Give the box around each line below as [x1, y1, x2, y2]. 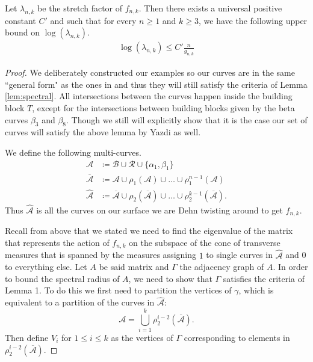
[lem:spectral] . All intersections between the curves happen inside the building [5, 90, 293, 102]
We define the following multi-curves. [5, 146, 141, 158]
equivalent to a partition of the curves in [5, 296, 155, 308]
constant [5, 14, 36, 26]
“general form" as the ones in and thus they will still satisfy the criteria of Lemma [5, 78, 308, 90]
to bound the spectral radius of [5, 272, 120, 284]
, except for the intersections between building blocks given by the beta [32, 101, 295, 114]
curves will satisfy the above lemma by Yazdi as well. [5, 126, 201, 138]
